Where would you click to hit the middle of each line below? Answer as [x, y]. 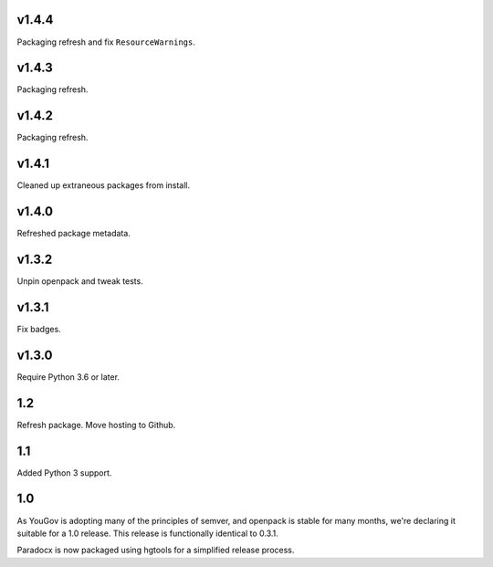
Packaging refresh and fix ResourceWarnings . [106, 42]
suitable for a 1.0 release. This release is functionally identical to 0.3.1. [147, 533]
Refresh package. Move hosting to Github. [96, 425]
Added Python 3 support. [64, 472]
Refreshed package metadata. [74, 234]
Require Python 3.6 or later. [68, 377]
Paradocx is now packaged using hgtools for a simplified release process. [156, 550]
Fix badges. [39, 329]
